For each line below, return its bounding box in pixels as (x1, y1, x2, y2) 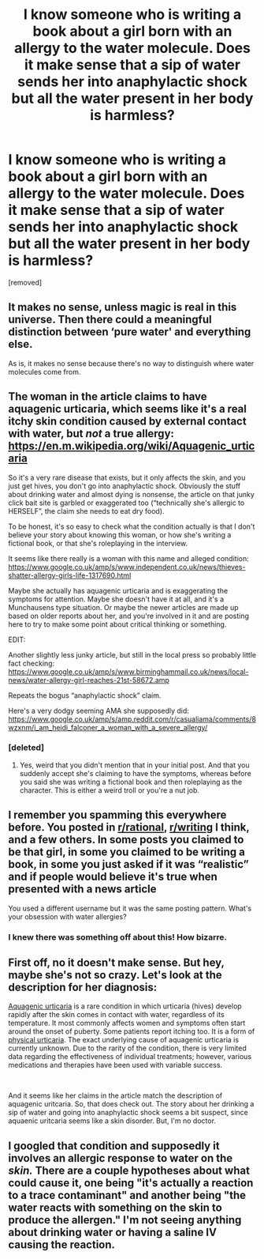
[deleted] (8, 742, 45, 753)
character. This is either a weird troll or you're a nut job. (19, 785, 199, 795)
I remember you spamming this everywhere (8, 809, 227, 822)
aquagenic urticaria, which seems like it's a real (8, 402, 247, 416)
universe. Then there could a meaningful (8, 313, 212, 326)
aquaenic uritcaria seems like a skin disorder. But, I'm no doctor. (8, 1116, 217, 1125)
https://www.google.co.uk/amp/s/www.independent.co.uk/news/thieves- (8, 562, 246, 571)
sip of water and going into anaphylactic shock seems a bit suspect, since (8, 1108, 248, 1118)
